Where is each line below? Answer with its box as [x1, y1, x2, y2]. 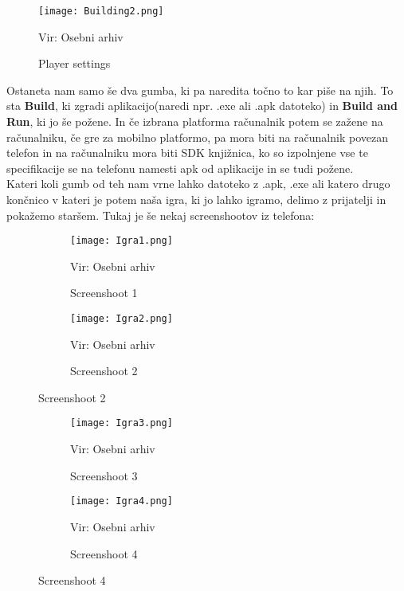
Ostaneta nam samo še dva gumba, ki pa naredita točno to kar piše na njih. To [6, 81, 394, 98]
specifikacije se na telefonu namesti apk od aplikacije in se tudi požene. [6, 159, 354, 176]
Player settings [38, 55, 111, 72]
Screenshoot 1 [70, 284, 138, 301]
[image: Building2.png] [38, 6, 164, 17]
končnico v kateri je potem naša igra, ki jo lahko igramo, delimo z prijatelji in [6, 191, 386, 207]
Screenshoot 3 [70, 467, 138, 483]
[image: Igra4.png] [70, 495, 173, 507]
